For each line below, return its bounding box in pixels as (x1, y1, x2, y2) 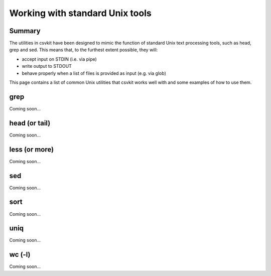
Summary (9, 27, 41, 35)
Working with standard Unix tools (9, 8, 152, 19)
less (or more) (9, 145, 54, 154)
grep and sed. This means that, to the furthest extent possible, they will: (9, 47, 158, 53)
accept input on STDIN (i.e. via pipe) (22, 56, 97, 62)
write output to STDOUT (22, 63, 72, 69)
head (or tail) (9, 118, 51, 127)
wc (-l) (9, 250, 31, 259)
